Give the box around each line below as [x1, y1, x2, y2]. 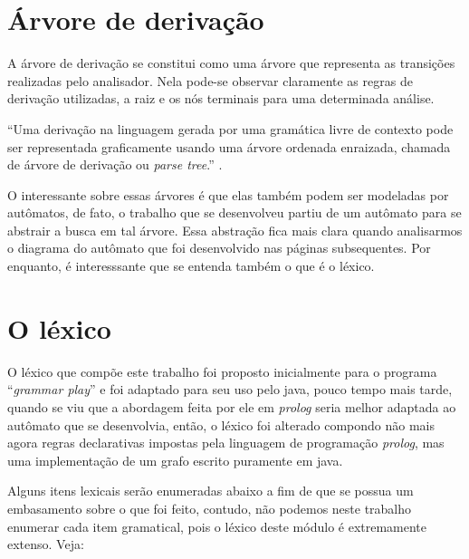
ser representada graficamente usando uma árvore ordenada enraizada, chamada [7, 137, 451, 156]
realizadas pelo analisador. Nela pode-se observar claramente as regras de [7, 71, 413, 90]
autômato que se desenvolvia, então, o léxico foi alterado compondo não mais [7, 415, 435, 434]
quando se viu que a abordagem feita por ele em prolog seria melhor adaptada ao [7, 397, 456, 416]
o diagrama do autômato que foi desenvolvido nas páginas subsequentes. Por [7, 238, 431, 257]
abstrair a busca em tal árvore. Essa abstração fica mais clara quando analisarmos [7, 220, 463, 239]
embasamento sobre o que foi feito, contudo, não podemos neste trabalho [7, 498, 412, 517]
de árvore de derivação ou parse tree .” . [7, 155, 223, 174]
